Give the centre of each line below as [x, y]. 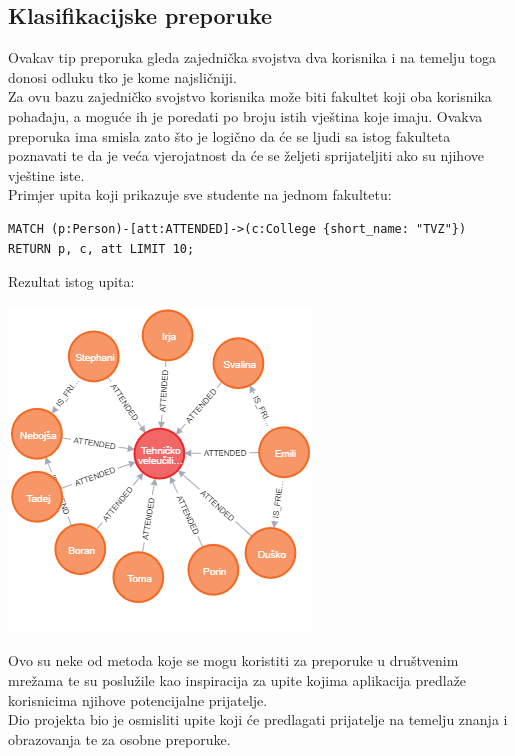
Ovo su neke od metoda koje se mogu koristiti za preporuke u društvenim [233, 660]
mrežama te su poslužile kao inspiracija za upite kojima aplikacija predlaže [237, 679]
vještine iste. [46, 174]
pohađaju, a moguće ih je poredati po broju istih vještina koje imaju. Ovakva [245, 115]
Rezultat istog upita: [71, 281]
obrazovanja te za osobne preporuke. [119, 738]
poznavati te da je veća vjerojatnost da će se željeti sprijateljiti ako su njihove [246, 155]
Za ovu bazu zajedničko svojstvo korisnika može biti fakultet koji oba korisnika [250, 96]
